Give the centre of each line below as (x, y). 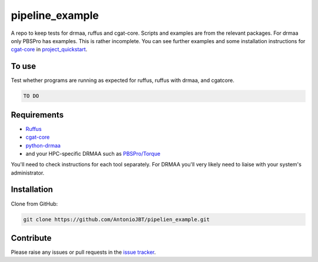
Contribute (31, 238)
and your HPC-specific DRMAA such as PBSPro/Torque (93, 153)
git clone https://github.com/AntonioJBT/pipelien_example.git (117, 219)
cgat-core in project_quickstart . (49, 50)
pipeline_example (55, 15)
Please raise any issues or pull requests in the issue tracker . (83, 252)
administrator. (28, 173)
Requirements (37, 115)
